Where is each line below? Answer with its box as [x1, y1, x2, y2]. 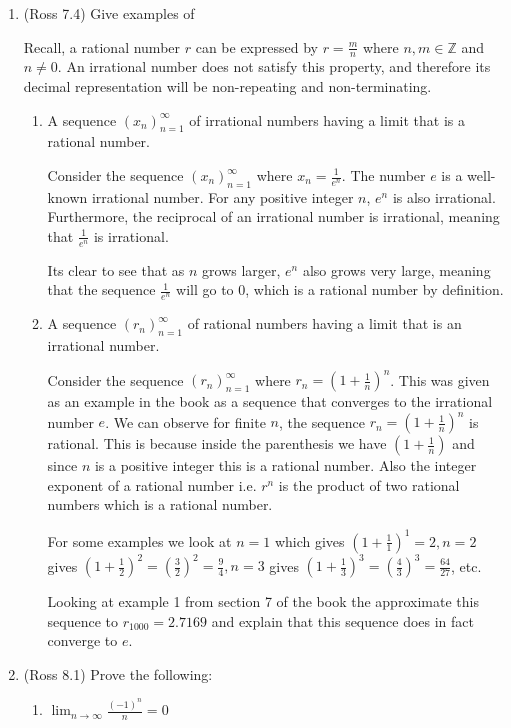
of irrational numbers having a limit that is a [189, 109, 465, 130]
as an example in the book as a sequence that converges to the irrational [47, 391, 493, 412]
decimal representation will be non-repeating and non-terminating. [23, 76, 432, 97]
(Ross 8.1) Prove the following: [23, 663, 213, 684]
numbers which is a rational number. [47, 494, 273, 515]
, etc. [450, 555, 482, 575]
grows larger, [202, 259, 281, 280]
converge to [47, 630, 118, 651]
